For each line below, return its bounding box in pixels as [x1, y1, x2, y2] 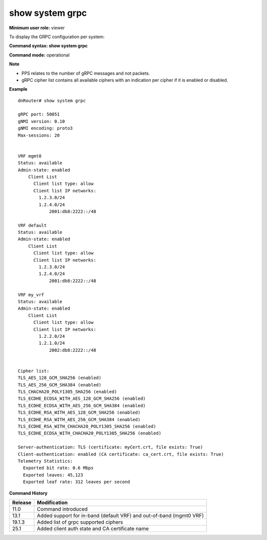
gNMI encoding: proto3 [18, 125, 73, 131]
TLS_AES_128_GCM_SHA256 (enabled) [18, 375, 101, 381]
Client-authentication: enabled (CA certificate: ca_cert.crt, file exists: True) [18, 451, 224, 457]
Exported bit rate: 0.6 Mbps [23, 465, 94, 471]
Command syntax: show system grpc [9, 43, 88, 49]
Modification [37, 499, 68, 506]
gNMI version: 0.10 [18, 118, 65, 124]
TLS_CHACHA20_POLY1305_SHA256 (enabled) [18, 389, 117, 395]
